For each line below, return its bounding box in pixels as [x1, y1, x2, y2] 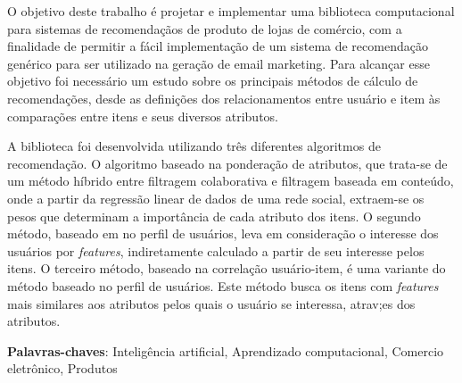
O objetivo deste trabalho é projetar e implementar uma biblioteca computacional [7, 2, 455, 20]
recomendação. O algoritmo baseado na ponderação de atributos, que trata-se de [7, 154, 448, 172]
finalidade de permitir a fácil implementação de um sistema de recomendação [7, 37, 428, 55]
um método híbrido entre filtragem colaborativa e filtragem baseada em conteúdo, [7, 171, 454, 190]
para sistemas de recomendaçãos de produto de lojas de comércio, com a [7, 19, 402, 37]
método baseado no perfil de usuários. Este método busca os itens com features [7, 276, 439, 295]
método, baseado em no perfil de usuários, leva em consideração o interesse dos [7, 224, 439, 243]
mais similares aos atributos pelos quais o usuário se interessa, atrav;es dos [7, 294, 416, 312]
